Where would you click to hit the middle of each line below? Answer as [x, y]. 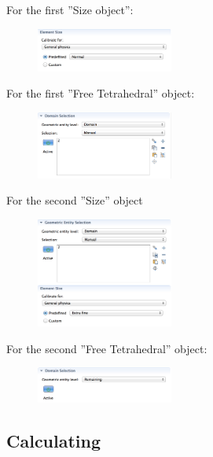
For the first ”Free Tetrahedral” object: [101, 93]
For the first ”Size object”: [70, 9]
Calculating [54, 441]
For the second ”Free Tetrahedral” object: [107, 348]
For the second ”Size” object [75, 200]
